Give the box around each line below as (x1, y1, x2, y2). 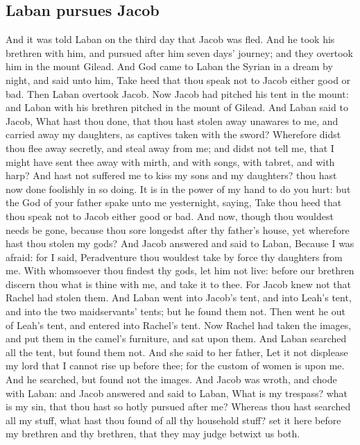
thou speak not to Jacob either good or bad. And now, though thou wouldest (6, 208, 334, 223)
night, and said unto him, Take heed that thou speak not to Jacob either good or (6, 72, 351, 87)
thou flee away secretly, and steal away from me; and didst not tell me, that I (6, 140, 334, 155)
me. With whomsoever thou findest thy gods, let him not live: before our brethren (6, 263, 354, 278)
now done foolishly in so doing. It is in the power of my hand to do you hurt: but (6, 181, 351, 196)
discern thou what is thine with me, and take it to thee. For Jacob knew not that (6, 276, 352, 291)
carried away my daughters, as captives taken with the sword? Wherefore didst (6, 127, 341, 142)
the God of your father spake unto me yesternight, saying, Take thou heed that (6, 195, 342, 210)
